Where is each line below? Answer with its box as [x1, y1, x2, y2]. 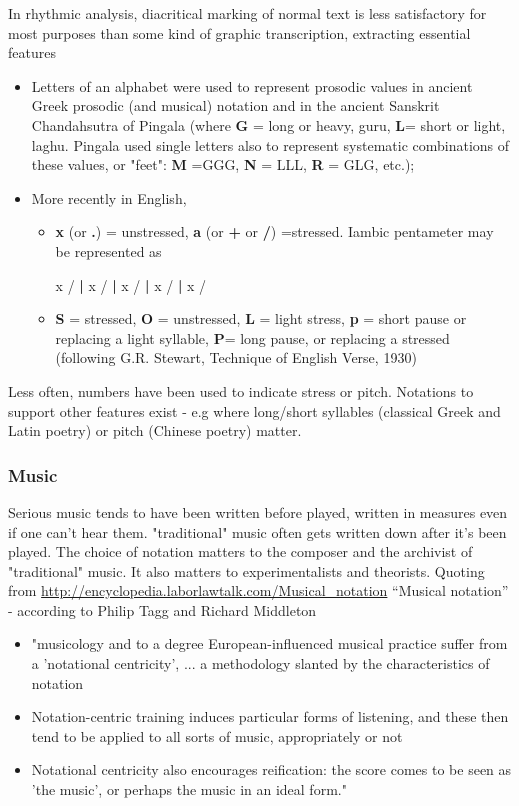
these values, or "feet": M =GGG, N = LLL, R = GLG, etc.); [31, 154, 415, 175]
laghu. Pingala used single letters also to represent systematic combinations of [31, 134, 510, 155]
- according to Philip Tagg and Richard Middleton [8, 599, 317, 620]
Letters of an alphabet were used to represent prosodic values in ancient [31, 75, 473, 96]
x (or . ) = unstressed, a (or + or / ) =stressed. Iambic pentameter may [55, 221, 494, 242]
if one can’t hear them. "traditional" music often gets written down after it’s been [8, 521, 507, 542]
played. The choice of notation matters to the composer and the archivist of [8, 541, 473, 562]
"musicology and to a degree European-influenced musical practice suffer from [31, 633, 508, 654]
